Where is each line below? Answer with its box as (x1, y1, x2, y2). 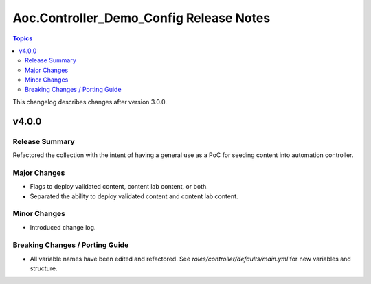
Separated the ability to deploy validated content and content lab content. (30, 192, 238, 200)
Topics (12, 34, 33, 43)
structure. (30, 264, 58, 272)
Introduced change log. (30, 223, 96, 231)
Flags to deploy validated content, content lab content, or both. (30, 182, 209, 191)
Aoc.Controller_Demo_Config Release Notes (12, 10, 271, 25)
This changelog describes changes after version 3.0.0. (12, 97, 168, 106)
